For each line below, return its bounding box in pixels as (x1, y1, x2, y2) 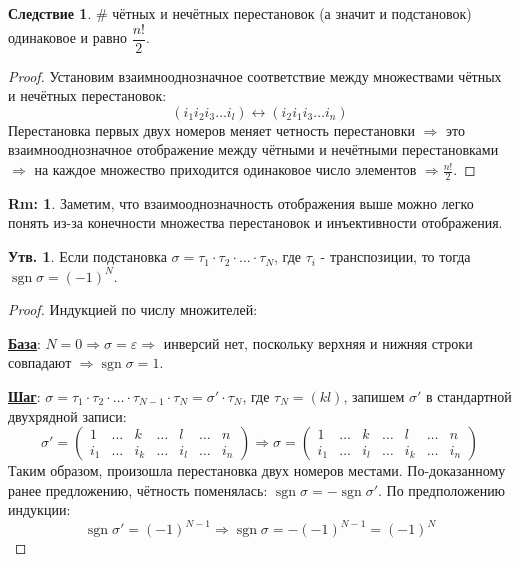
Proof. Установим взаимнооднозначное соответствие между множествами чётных (8, 65, 502, 86)
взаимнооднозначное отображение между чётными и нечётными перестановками (8, 139, 499, 160)
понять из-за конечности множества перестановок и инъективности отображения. (8, 212, 503, 233)
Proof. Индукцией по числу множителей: (8, 299, 258, 320)
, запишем (343, 386, 405, 407)
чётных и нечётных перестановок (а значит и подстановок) (112, 3, 472, 23)
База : (8, 332, 41, 353)
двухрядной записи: (8, 405, 127, 426)
